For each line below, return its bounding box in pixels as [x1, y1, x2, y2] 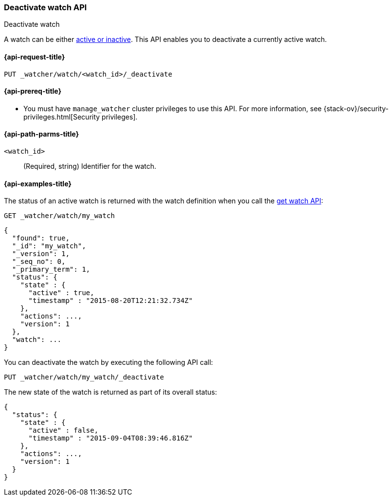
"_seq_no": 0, [12, 258, 66, 266]
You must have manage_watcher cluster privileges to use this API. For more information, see [23, 104, 322, 113]
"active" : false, [28, 426, 98, 435]
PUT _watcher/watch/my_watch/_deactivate [4, 373, 164, 381]
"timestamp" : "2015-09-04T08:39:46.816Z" [28, 434, 193, 442]
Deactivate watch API [4, 2, 87, 12]
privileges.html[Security [23, 112, 100, 121]
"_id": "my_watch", [12, 242, 86, 250]
